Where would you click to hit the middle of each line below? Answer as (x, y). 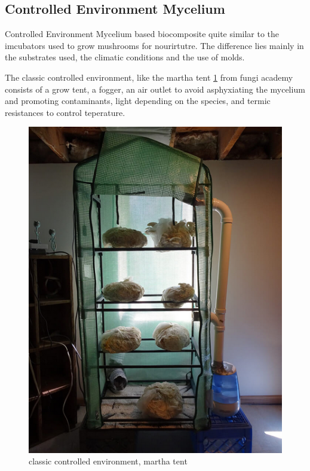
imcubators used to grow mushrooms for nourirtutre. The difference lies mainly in (154, 45)
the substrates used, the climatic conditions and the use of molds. (125, 57)
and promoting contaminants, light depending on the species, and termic (138, 101)
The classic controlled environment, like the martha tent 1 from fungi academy (149, 77)
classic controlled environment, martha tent (108, 461)
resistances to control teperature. (65, 112)
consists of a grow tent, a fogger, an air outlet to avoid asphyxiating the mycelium (155, 89)
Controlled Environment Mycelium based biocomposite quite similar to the (142, 34)
